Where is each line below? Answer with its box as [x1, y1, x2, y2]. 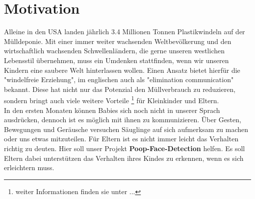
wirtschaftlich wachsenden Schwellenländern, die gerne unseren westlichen [4, 45, 225, 56]
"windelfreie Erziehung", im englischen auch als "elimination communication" [4, 74, 234, 85]
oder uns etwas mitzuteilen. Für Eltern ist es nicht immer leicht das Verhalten [4, 133, 239, 144]
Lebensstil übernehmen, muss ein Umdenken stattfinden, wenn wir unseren [4, 55, 229, 65]
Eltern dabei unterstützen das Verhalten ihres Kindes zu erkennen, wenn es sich [4, 153, 244, 163]
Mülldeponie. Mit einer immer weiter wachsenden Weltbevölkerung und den [4, 36, 231, 46]
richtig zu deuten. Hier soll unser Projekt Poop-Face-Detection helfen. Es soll [4, 143, 245, 153]
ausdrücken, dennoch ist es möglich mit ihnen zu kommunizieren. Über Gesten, [4, 114, 241, 125]
